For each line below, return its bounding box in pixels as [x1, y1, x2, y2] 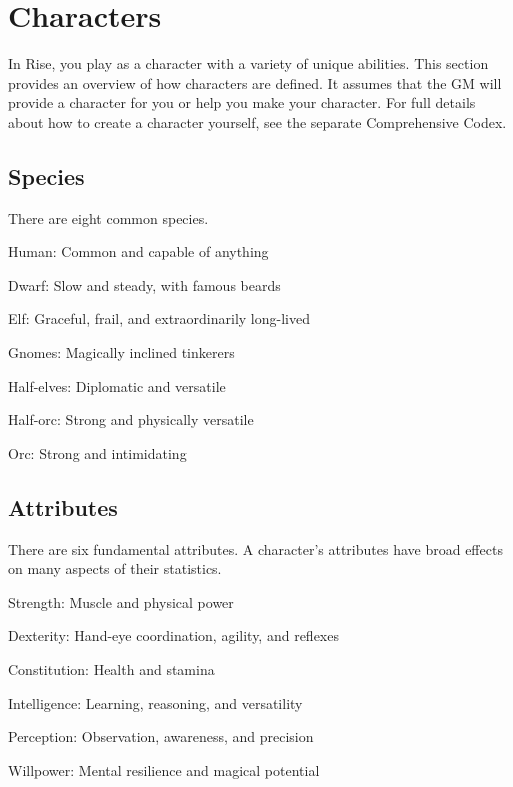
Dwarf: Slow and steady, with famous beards [8, 274, 281, 295]
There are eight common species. [8, 207, 209, 228]
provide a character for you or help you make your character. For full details [8, 92, 476, 113]
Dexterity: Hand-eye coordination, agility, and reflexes [8, 625, 339, 646]
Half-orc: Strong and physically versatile [8, 409, 254, 430]
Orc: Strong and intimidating [8, 442, 187, 463]
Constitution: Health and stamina [8, 659, 215, 680]
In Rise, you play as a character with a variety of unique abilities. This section [8, 53, 489, 74]
